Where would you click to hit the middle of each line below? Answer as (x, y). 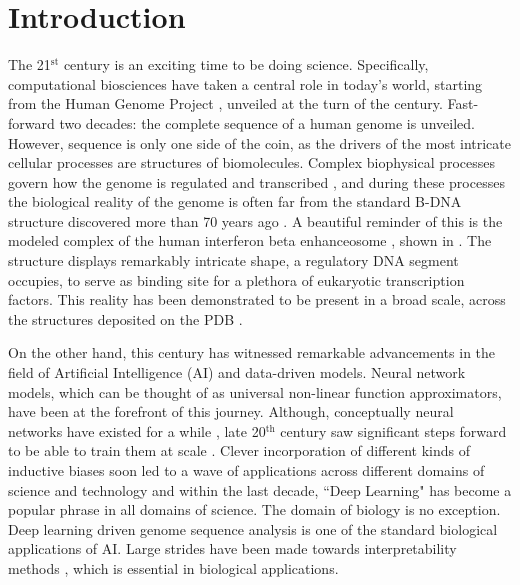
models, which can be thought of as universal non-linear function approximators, (255, 391)
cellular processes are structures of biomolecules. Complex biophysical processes (252, 162)
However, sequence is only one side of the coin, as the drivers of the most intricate (259, 142)
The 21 (29, 64)
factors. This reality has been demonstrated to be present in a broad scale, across (257, 299)
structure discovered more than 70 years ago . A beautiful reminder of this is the (255, 220)
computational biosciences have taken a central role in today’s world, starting (245, 83)
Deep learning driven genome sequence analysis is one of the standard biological (253, 528)
